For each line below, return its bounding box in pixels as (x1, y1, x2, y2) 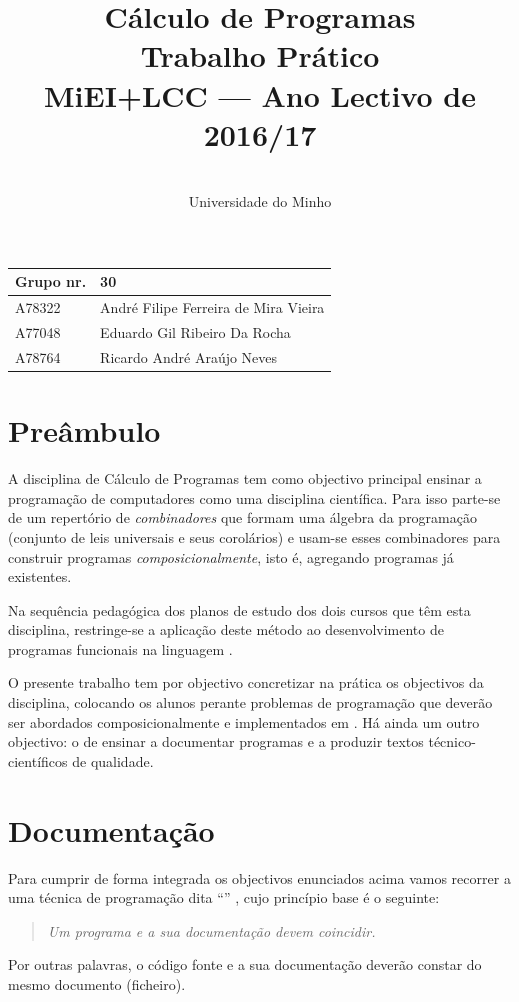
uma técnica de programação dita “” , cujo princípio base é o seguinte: (8, 887, 440, 908)
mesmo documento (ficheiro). (8, 973, 186, 994)
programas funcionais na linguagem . (8, 638, 233, 659)
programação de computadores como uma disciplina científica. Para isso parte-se (8, 487, 501, 508)
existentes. (8, 566, 72, 587)
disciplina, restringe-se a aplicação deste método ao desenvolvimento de (8, 619, 444, 640)
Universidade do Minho (188, 191, 332, 212)
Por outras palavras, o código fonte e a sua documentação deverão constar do (8, 954, 482, 975)
